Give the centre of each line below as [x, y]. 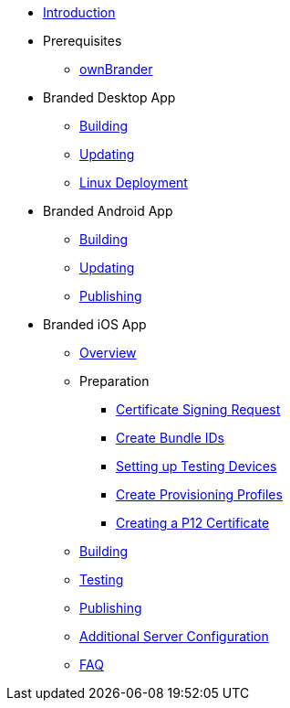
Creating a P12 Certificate [193, 523]
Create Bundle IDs [170, 438]
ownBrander [116, 69]
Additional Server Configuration [174, 636]
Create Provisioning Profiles [199, 494]
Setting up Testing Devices [197, 466]
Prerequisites [83, 41]
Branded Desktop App [109, 97]
